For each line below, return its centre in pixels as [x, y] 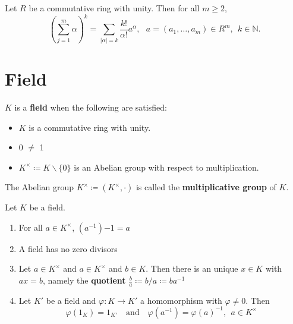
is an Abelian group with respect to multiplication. [166, 167]
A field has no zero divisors [68, 248]
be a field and [71, 300]
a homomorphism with [181, 300]
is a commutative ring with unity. [90, 127]
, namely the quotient [84, 280]
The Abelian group [39, 187]
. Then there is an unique [192, 268]
